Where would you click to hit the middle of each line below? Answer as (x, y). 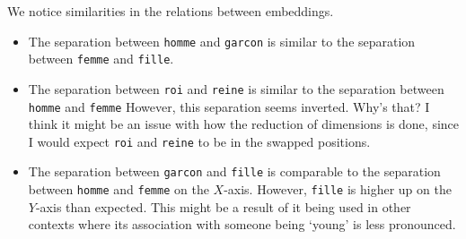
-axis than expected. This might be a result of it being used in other (223, 206)
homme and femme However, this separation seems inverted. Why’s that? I (229, 106)
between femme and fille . (101, 59)
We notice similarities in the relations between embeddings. (171, 11)
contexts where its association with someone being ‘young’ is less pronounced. (242, 224)
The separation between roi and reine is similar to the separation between (236, 88)
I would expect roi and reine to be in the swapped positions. (199, 141)
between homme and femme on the (119, 189)
